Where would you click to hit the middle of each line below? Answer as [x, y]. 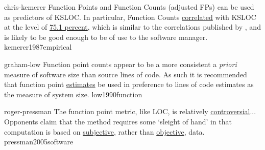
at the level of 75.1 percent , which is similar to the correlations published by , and [132, 27]
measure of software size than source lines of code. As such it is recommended [126, 74]
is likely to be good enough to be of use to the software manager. [106, 37]
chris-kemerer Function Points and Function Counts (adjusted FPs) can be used [129, 7]
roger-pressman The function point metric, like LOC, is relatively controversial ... [130, 111]
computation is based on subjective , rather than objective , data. [104, 131]
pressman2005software [39, 142]
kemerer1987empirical [38, 47]
